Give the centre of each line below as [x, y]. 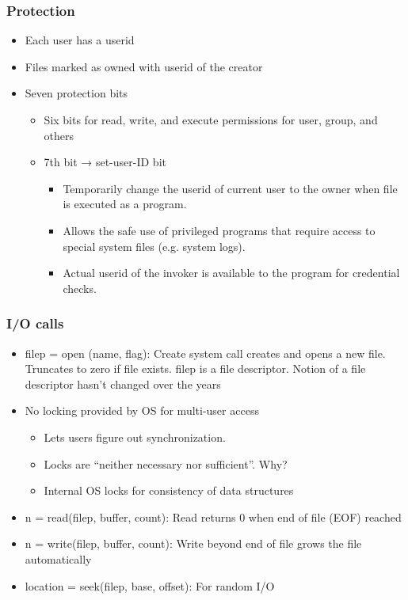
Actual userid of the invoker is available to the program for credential [231, 273]
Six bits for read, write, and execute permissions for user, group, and [211, 120]
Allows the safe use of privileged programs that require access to [219, 230]
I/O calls [35, 323]
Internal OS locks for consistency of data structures [169, 490]
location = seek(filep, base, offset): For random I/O [150, 585]
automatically [58, 558]
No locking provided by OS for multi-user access [142, 410]
